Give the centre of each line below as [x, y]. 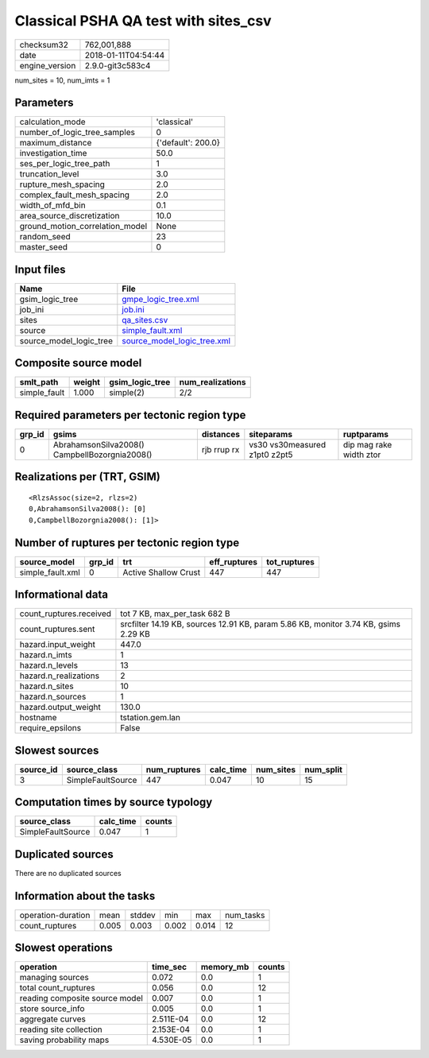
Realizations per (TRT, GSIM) [87, 477]
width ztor [362, 455]
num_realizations [213, 382]
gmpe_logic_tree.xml [160, 299]
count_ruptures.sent [57, 630]
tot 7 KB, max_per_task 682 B [175, 614]
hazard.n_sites [47, 686]
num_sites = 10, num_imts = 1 [62, 80]
